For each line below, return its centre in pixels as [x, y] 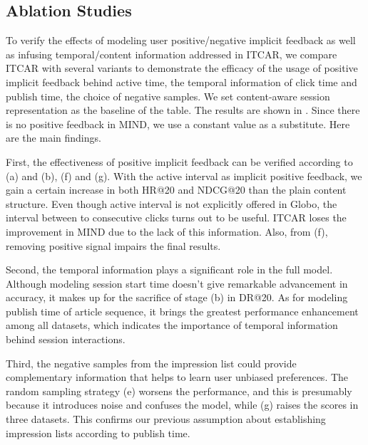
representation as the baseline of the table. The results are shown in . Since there [183, 110]
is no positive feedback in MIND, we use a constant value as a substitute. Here [178, 124]
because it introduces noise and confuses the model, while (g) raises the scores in [182, 405]
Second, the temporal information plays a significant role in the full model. [169, 269]
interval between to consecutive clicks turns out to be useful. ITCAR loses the [176, 218]
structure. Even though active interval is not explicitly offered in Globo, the [172, 203]
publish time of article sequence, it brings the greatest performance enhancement [182, 311]
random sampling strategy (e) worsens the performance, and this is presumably [179, 391]
